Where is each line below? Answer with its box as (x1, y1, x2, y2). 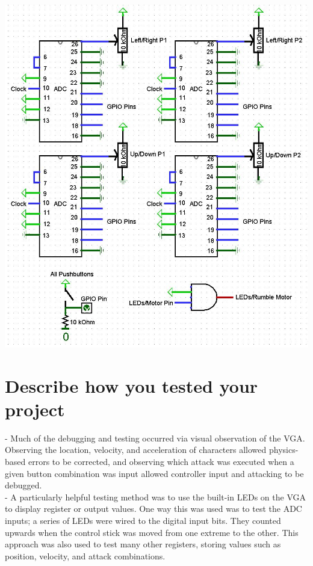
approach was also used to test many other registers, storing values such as (5, 538, 281, 550)
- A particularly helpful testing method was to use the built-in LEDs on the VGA (5, 490, 306, 503)
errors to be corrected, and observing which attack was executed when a (28, 455, 294, 468)
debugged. (5, 479, 42, 491)
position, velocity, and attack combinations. (5, 549, 166, 562)
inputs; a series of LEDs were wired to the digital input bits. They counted (5, 514, 281, 527)
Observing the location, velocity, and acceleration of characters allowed (5, 443, 267, 456)
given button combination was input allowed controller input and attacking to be (5, 467, 304, 479)
